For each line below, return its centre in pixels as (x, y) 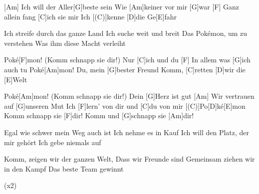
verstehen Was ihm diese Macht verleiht (65, 43)
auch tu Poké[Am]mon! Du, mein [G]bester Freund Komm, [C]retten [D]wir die (125, 69)
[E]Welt (16, 79)
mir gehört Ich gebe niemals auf (53, 142)
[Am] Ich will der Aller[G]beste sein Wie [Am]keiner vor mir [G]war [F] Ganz (122, 6)
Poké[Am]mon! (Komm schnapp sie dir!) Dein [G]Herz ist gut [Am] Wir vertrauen (129, 96)
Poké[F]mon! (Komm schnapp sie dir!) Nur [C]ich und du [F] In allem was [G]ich (128, 60)
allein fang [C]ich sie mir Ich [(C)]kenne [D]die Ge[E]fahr (90, 16)
